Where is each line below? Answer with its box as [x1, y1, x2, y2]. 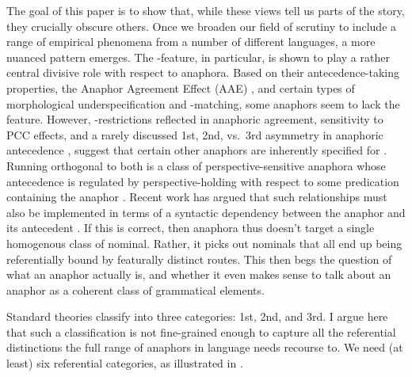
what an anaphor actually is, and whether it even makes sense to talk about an [6, 266, 391, 283]
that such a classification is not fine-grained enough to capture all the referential [6, 323, 396, 340]
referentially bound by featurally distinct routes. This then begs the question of [6, 250, 392, 267]
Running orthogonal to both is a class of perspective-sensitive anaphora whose [6, 157, 386, 173]
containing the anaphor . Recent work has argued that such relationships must [6, 188, 387, 205]
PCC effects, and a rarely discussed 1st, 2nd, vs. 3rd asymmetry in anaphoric [6, 126, 383, 143]
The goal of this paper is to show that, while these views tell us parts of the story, [6, 2, 405, 18]
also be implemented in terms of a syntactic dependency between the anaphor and [6, 204, 406, 220]
